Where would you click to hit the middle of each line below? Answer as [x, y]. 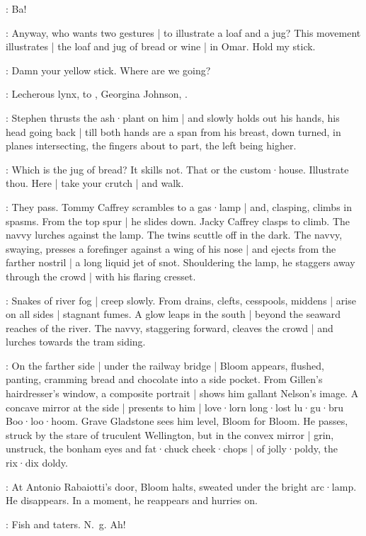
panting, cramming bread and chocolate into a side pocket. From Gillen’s [164, 379]
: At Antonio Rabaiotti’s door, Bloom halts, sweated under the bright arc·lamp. [181, 486]
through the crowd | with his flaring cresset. [101, 276]
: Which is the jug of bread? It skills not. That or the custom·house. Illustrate [177, 169]
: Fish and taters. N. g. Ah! [66, 524]
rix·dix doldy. [37, 463]
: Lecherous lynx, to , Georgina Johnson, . [97, 94]
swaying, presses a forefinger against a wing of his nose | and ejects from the [171, 248]
